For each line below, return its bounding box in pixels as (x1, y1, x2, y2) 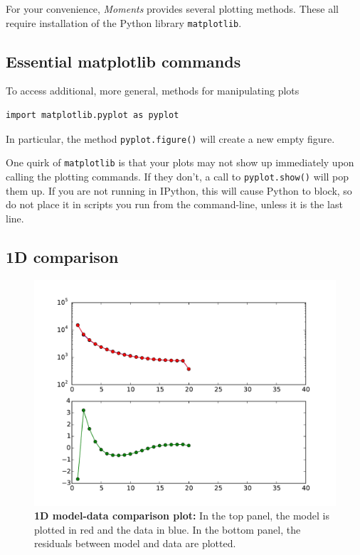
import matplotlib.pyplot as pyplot (6, 110, 179, 121)
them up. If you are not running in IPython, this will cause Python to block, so (6, 183, 352, 198)
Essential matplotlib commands (6, 50, 241, 72)
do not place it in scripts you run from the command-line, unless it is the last (6, 197, 343, 212)
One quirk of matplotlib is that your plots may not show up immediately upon (6, 155, 354, 170)
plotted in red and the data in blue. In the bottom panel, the (34, 522, 301, 537)
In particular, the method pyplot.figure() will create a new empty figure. (6, 131, 335, 146)
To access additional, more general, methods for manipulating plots (6, 83, 300, 98)
